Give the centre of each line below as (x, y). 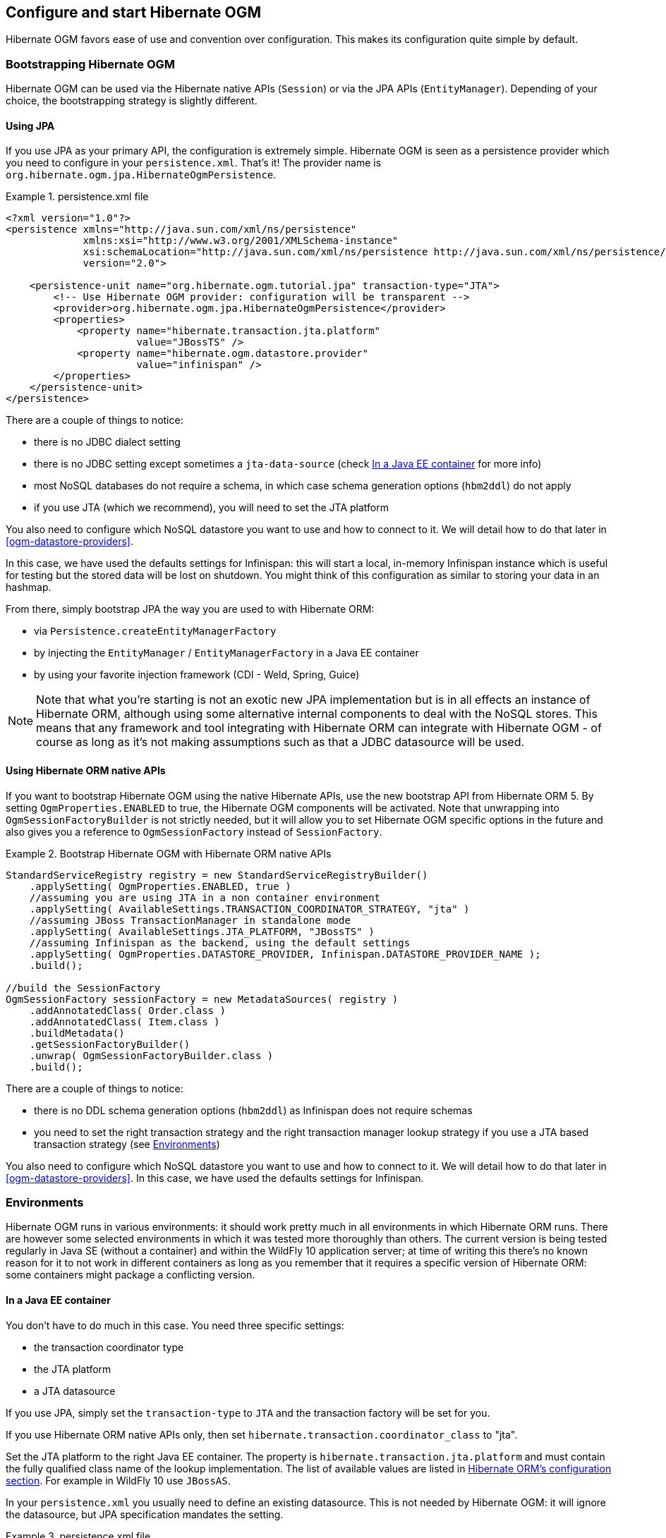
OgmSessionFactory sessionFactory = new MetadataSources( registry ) (202, 999)
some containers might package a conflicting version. (131, 1275)
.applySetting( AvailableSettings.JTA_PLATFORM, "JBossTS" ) (202, 931)
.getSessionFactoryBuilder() (110, 1044)
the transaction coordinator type (109, 1347)
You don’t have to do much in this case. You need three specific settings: (175, 1325)
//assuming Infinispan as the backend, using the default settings (220, 942)
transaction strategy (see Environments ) (127, 1144)
